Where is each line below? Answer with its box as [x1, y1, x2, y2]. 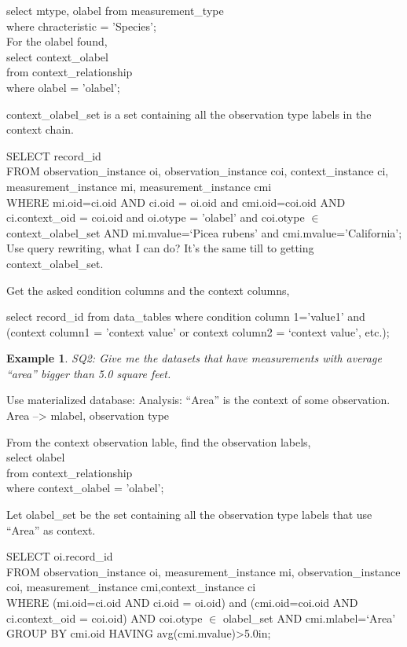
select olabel [6, 449, 65, 465]
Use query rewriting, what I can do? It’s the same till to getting [6, 240, 314, 256]
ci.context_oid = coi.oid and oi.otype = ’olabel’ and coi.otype [6, 209, 305, 226]
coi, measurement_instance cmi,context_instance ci [6, 579, 256, 595]
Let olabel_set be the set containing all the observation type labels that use [6, 506, 372, 523]
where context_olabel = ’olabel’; [6, 480, 164, 496]
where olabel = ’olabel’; [6, 79, 120, 95]
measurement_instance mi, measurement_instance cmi [6, 178, 272, 194]
